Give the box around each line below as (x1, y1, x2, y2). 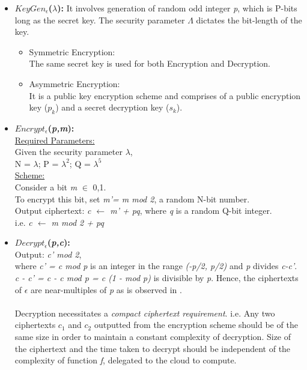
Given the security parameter (14, 145, 123, 158)
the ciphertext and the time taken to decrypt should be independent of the (14, 342, 291, 354)
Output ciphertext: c (14, 204, 91, 217)
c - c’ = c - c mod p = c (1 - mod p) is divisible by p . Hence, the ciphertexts (14, 271, 299, 284)
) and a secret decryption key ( (55, 101, 169, 114)
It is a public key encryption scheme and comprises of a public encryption (29, 89, 301, 102)
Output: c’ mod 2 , (14, 247, 82, 260)
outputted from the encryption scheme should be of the (94, 318, 298, 331)
